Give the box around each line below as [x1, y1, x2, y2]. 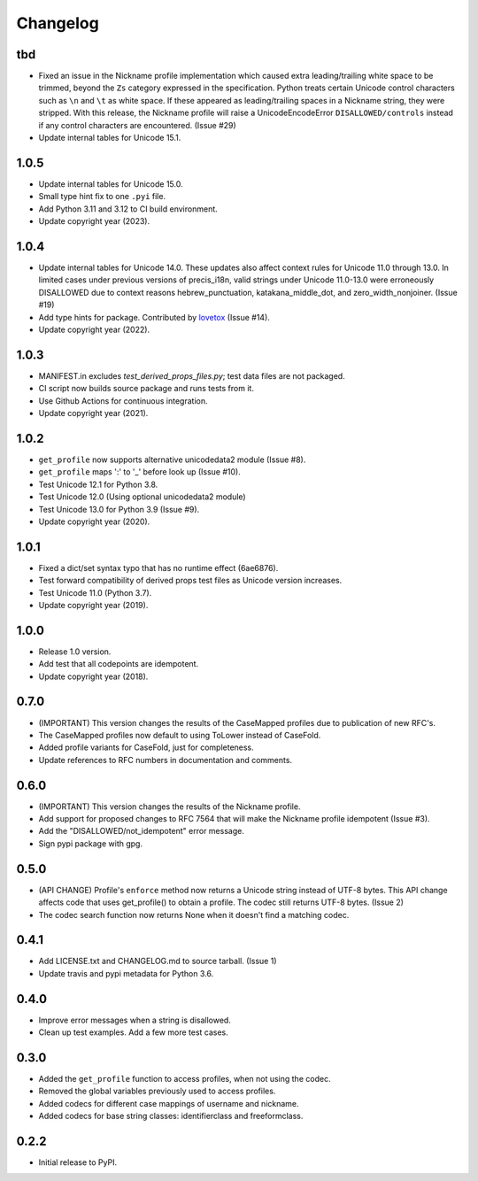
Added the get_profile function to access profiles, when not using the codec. [38, 1074, 331, 1084]
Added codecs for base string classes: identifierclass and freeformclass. [38, 1111, 304, 1122]
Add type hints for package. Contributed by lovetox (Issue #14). [38, 312, 270, 322]
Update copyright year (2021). [38, 408, 149, 419]
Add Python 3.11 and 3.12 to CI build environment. [38, 204, 219, 214]
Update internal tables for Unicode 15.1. [38, 133, 181, 143]
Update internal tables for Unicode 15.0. [38, 178, 183, 189]
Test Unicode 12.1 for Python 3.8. [38, 479, 158, 490]
